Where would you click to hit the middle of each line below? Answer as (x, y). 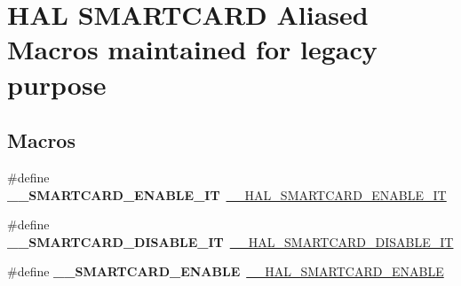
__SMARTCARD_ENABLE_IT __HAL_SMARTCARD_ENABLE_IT (227, 194)
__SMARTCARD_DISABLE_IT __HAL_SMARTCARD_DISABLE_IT (230, 241)
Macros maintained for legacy (192, 49)
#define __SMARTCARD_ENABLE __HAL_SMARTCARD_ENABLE (226, 271)
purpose (57, 84)
